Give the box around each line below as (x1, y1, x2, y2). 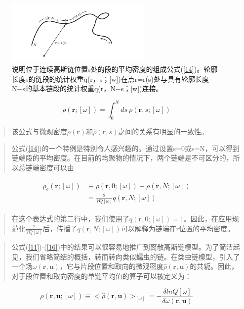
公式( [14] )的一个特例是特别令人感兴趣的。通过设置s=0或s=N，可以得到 (11, 143, 240, 153)
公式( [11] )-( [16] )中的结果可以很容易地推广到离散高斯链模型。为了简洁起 (11, 242, 240, 252)
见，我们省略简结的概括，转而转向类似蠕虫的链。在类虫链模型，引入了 (11, 251, 240, 261)
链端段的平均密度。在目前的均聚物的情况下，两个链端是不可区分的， (11, 153, 233, 163)
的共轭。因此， (190, 261, 239, 271)
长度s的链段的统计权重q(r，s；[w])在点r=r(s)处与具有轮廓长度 (12, 73, 209, 84)
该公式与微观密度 (11, 126, 67, 137)
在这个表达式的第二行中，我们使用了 (11, 213, 129, 224)
